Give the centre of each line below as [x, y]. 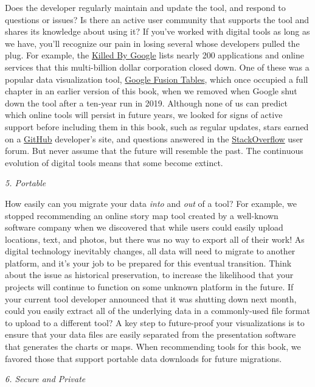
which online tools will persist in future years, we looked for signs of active [144, 115]
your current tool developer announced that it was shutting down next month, [151, 298]
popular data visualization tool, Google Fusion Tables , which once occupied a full [157, 79]
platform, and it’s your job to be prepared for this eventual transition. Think [148, 263]
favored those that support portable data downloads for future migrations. [144, 358]
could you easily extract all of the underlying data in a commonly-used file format [157, 311]
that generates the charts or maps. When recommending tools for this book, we [153, 347]
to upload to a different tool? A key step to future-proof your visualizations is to [155, 322]
